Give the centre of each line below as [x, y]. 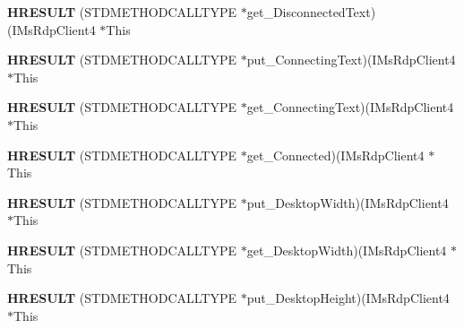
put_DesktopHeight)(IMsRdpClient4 [348, 298]
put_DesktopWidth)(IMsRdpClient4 [348, 202]
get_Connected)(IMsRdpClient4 [335, 155]
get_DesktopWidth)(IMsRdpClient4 [347, 250]
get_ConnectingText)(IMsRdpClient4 [350, 107]
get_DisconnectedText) [311, 12]
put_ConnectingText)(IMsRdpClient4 [351, 60]
